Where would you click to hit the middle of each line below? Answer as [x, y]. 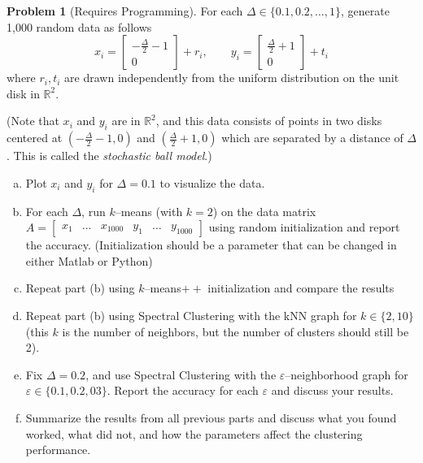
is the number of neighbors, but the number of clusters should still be [235, 331]
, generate [365, 11]
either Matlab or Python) [89, 260]
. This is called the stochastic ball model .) [109, 156]
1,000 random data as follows [79, 26]
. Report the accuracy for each [183, 390]
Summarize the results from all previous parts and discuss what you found [211, 417]
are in [126, 121]
